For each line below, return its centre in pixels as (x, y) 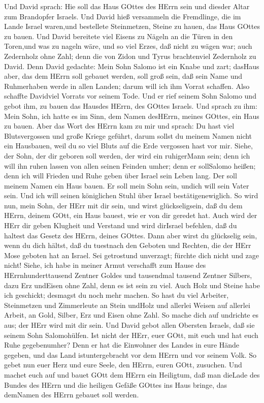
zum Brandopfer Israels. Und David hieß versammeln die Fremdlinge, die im (123, 16)
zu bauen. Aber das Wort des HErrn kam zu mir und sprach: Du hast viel (119, 126)
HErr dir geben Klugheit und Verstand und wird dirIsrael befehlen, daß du (121, 225)
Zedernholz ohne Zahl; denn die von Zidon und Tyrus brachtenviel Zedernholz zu (130, 56)
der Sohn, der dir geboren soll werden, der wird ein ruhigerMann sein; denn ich (127, 155)
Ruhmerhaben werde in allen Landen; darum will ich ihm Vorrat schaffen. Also (127, 86)
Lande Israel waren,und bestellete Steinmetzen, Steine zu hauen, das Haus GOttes (132, 26)
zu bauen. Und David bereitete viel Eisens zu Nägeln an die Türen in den (119, 36)
